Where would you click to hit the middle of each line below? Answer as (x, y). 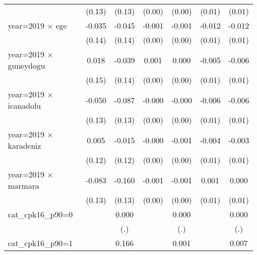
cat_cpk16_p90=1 (41, 243)
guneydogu (27, 65)
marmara (24, 186)
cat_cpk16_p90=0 (41, 214)
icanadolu (24, 106)
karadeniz (25, 146)
